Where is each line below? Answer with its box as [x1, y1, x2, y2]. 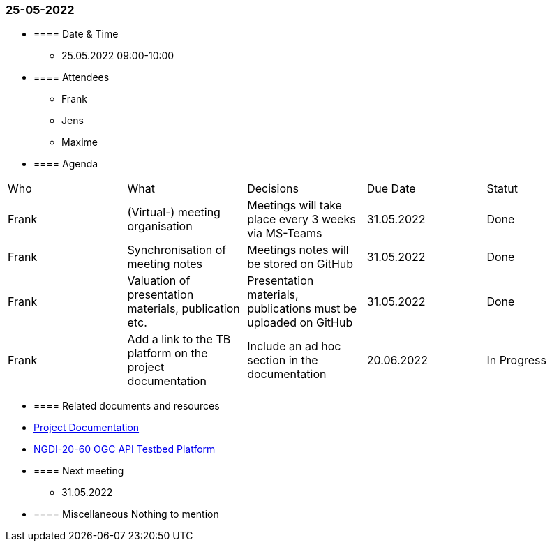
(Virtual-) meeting [127, 205, 221, 220]
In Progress [486, 353, 546, 368]
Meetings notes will [247, 243, 349, 257]
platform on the [127, 346, 208, 361]
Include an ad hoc [247, 339, 341, 354]
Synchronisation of [127, 243, 227, 257]
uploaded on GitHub [247, 315, 353, 330]
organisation [127, 219, 193, 234]
